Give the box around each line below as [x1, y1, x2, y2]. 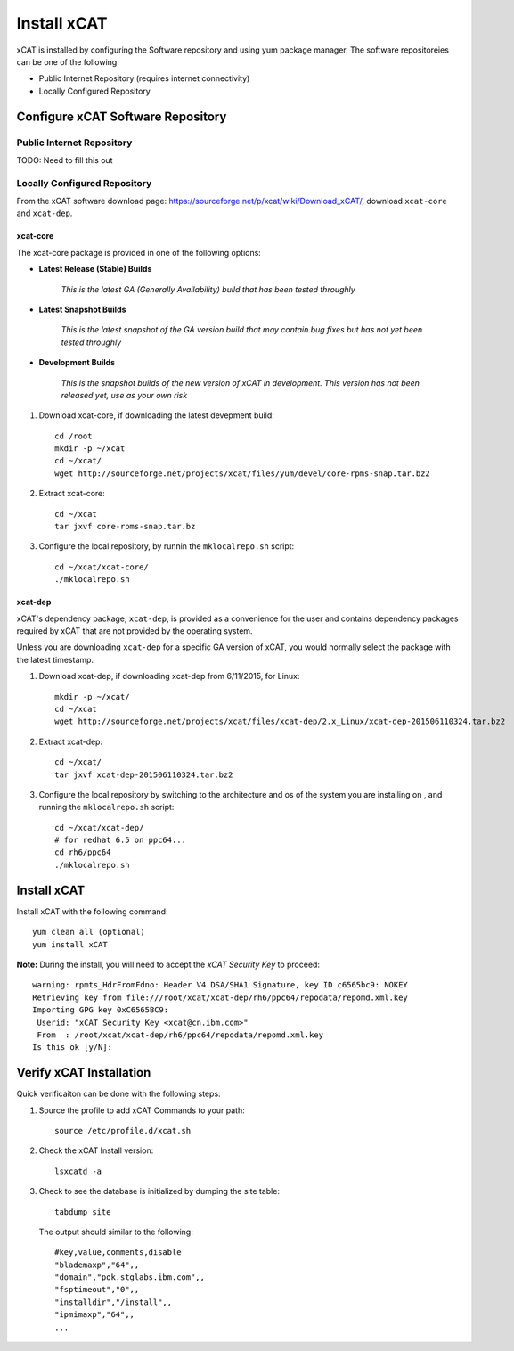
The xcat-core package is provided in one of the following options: [16, 247, 262, 258]
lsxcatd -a [54, 1166, 102, 1176]
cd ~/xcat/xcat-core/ [54, 561, 149, 572]
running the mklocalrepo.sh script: [38, 802, 175, 813]
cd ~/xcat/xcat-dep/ [54, 823, 144, 832]
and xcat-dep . [16, 208, 73, 218]
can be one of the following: [16, 56, 119, 67]
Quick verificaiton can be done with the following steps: [16, 1088, 222, 1100]
